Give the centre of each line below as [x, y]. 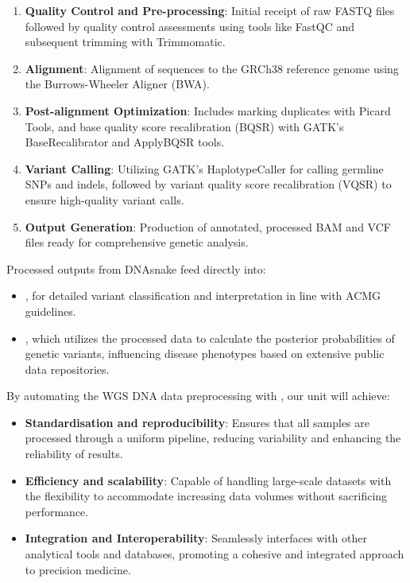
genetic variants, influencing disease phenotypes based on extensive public [205, 354]
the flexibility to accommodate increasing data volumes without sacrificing [206, 496]
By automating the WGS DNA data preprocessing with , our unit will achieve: [198, 396]
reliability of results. [74, 454]
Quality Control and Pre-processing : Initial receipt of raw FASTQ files [210, 10]
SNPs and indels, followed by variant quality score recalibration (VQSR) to [208, 184]
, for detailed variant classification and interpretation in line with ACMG [203, 295]
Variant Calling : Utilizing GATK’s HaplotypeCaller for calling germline [204, 168]
